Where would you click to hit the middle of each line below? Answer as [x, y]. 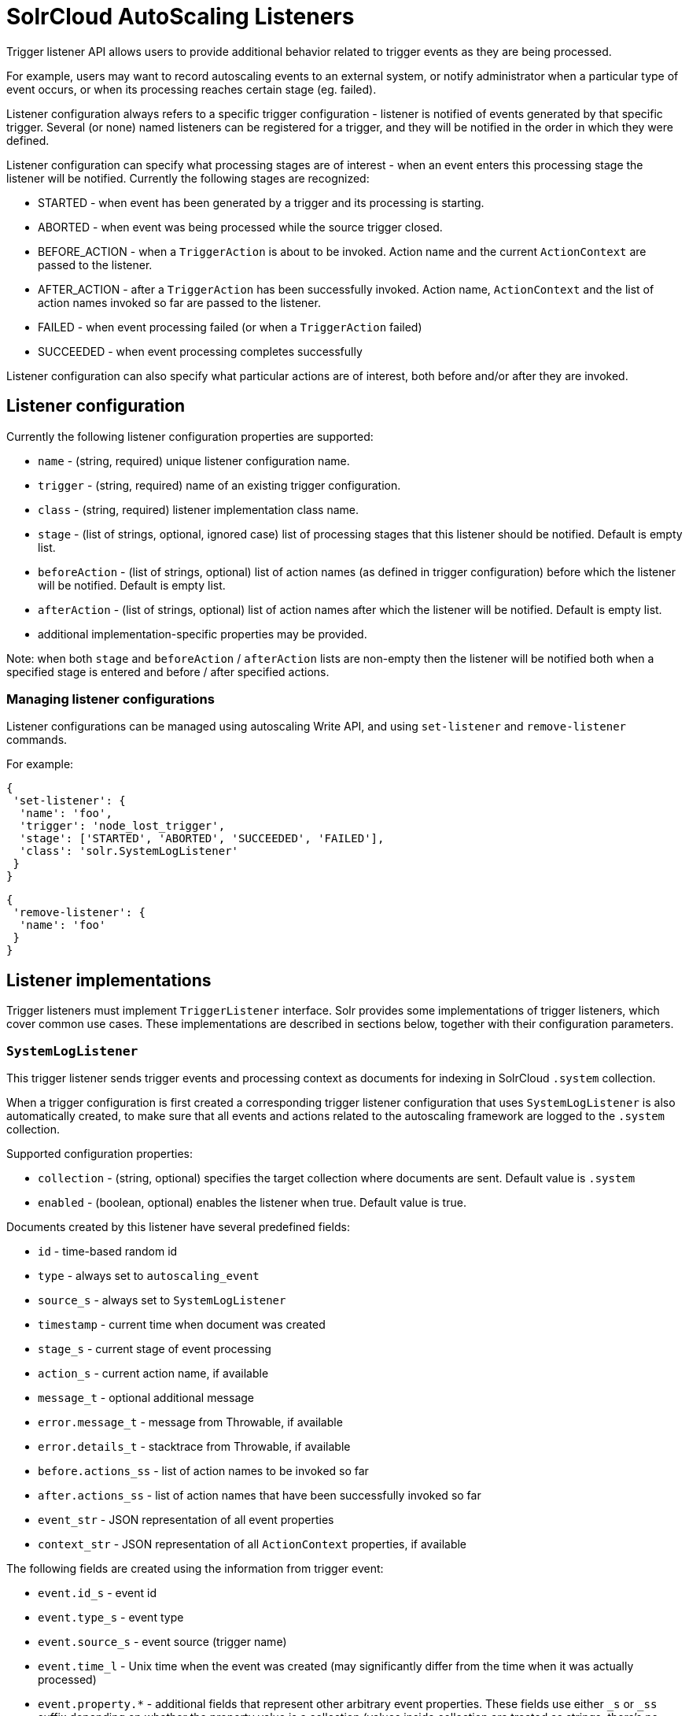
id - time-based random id [108, 1251]
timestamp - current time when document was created [182, 1324]
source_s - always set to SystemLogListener [162, 1300]
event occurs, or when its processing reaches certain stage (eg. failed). [192, 89]
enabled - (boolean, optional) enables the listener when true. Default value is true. [252, 1202]
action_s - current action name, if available [153, 1373]
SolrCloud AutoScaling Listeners [181, 17]
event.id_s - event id [98, 1592]
